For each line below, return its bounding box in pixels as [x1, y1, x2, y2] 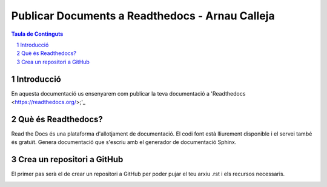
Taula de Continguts [11, 30, 64, 38]
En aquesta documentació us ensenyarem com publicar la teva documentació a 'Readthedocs [11, 90, 246, 97]
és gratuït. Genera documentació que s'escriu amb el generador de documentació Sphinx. [11, 139, 237, 146]
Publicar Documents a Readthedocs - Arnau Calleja [11, 9, 275, 22]
